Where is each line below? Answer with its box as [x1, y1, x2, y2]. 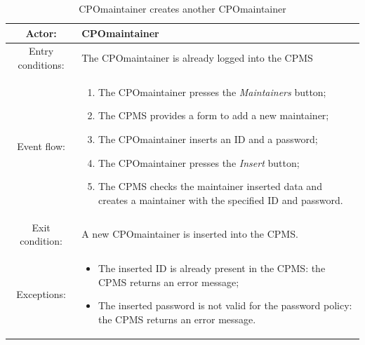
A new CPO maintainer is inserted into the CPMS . [81, 226, 298, 241]
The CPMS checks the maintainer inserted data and [98, 179, 322, 194]
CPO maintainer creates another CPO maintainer [79, 1, 286, 15]
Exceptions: [16, 286, 66, 301]
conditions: [18, 57, 65, 72]
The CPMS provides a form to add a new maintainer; [98, 108, 329, 123]
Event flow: [17, 138, 65, 153]
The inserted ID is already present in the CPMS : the [98, 261, 326, 276]
